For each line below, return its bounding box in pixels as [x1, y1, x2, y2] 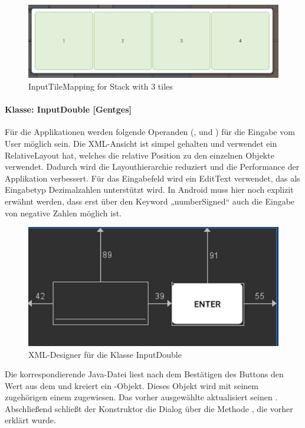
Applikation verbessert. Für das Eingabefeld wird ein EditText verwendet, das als [5, 172, 300, 184]
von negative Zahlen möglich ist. [5, 206, 122, 219]
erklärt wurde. [5, 414, 56, 426]
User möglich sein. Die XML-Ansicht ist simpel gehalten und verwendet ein [5, 137, 277, 149]
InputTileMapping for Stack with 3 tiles [28, 80, 173, 93]
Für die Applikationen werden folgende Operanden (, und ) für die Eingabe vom [5, 126, 295, 138]
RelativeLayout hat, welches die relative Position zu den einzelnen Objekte [5, 149, 274, 161]
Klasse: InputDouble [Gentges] [5, 103, 132, 116]
